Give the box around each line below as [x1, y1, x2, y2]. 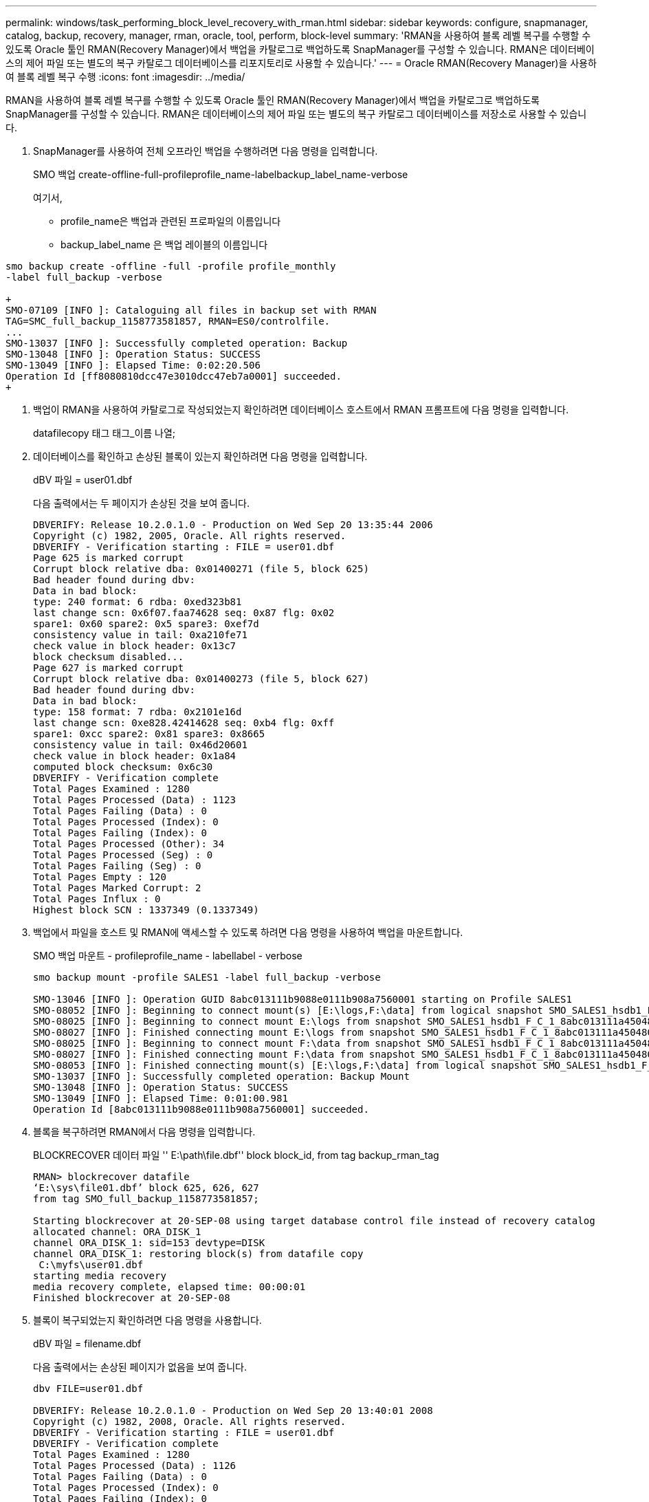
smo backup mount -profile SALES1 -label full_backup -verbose [33, 972, 381, 983]
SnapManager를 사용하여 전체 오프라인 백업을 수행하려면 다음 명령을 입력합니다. [33, 145, 378, 157]
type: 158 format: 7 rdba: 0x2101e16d [33, 706, 242, 717]
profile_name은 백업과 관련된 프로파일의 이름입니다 [60, 215, 281, 227]
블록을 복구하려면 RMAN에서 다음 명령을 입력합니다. [33, 1126, 256, 1138]
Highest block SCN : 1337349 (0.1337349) [33, 904, 259, 915]
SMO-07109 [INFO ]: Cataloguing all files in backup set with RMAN [5, 305, 377, 316]
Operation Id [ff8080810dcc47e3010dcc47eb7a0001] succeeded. [5, 371, 342, 382]
